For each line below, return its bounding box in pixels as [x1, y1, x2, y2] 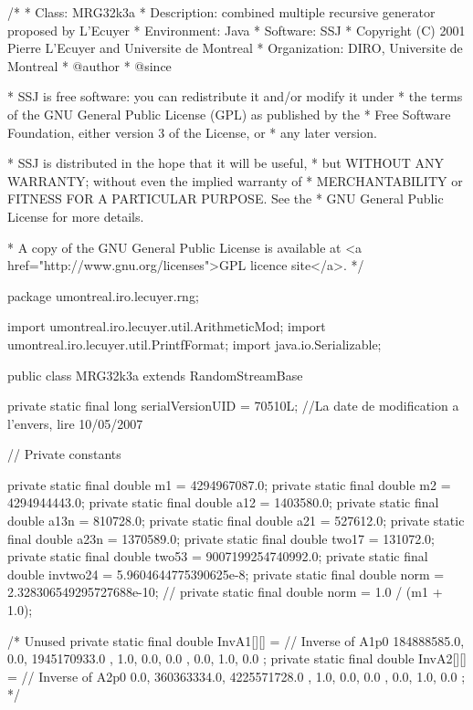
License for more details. [7, 206, 144, 225]
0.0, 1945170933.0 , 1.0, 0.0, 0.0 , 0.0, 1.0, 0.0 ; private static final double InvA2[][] [7, 649, 468, 668]
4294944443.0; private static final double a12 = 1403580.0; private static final [7, 493, 439, 512]
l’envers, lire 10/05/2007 [7, 413, 143, 433]
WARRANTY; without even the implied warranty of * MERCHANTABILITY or [7, 171, 463, 190]
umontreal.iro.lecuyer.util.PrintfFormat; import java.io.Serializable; [7, 334, 382, 353]
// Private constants [7, 444, 121, 464]
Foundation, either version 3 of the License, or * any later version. [7, 122, 377, 141]
